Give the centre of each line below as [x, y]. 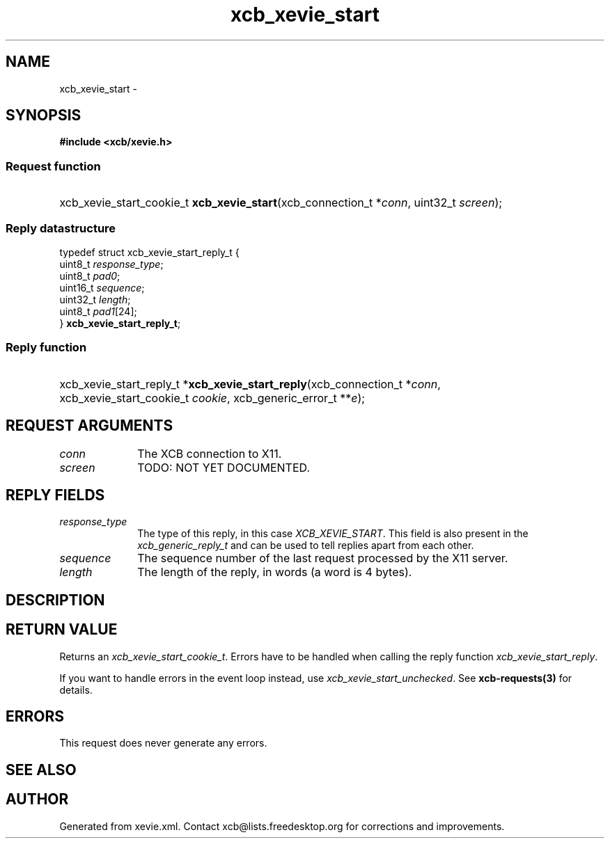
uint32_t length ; [95, 299]
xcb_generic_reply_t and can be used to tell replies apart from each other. [306, 546]
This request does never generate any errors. [163, 743]
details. [76, 690]
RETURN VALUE [62, 630]
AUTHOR [37, 799]
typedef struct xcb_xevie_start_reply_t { [149, 252]
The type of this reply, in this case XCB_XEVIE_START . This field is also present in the [333, 534]
